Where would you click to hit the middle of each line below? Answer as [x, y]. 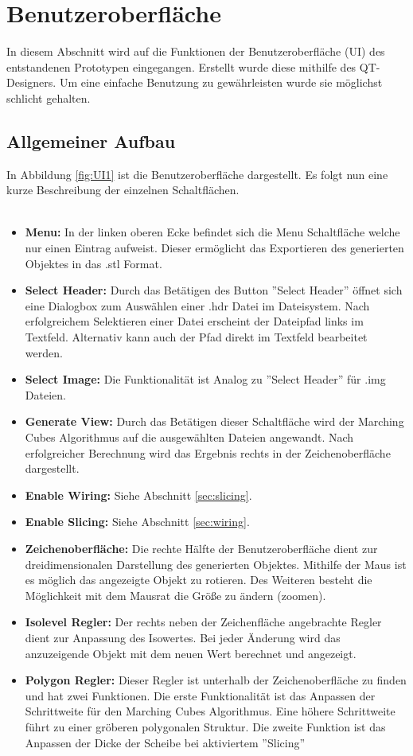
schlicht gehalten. [49, 97]
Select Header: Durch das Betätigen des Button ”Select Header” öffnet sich [214, 290]
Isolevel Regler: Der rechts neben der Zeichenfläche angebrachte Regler [203, 622]
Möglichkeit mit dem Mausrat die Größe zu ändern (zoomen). [175, 595]
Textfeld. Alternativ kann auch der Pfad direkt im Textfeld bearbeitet [196, 337]
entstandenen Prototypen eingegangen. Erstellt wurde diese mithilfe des [181, 66]
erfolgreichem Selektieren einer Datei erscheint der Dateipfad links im [194, 321]
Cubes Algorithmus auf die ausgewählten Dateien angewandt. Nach [189, 437]
